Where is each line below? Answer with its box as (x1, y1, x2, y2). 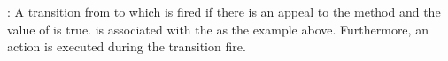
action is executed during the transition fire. (7, 37, 246, 56)
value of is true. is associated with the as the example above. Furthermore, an (7, 19, 429, 38)
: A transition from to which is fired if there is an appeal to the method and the (7, 3, 441, 20)
